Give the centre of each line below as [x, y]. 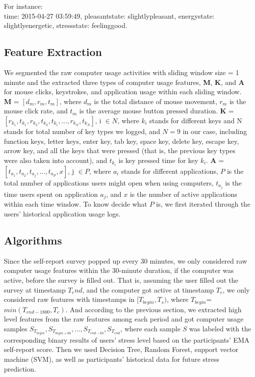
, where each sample [150, 328]
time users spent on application [51, 194]
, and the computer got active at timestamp [148, 289]
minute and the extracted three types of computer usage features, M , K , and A [124, 82]
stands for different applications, [170, 171]
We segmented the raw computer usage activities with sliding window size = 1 [122, 72]
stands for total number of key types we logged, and [82, 131]
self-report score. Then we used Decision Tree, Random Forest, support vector [121, 349]
